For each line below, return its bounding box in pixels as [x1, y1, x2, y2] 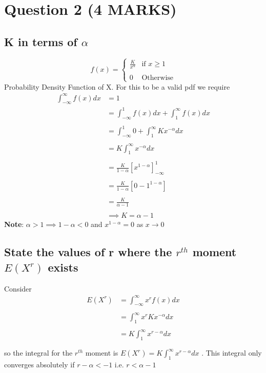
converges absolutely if [4, 359, 75, 370]
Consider [4, 283, 32, 294]
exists [48, 259, 78, 275]
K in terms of [4, 33, 77, 49]
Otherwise [141, 74, 174, 82]
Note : [4, 219, 24, 230]
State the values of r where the [4, 244, 172, 260]
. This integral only [201, 347, 262, 358]
